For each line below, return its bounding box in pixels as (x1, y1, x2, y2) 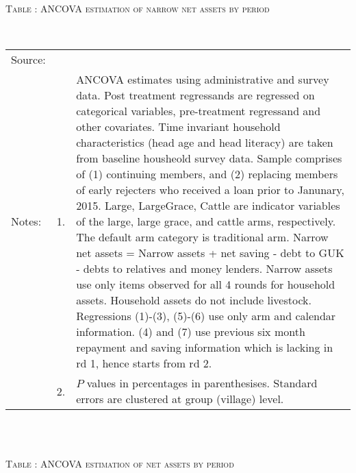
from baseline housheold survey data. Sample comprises (76, 150, 342, 167)
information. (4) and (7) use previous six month (76, 324, 305, 340)
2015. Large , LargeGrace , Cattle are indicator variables (76, 197, 340, 214)
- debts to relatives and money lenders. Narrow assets (76, 260, 333, 277)
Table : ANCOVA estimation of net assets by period (5, 457, 234, 471)
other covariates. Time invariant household (76, 119, 281, 135)
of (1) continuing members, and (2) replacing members (76, 166, 338, 182)
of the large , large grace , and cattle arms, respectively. (76, 213, 336, 230)
